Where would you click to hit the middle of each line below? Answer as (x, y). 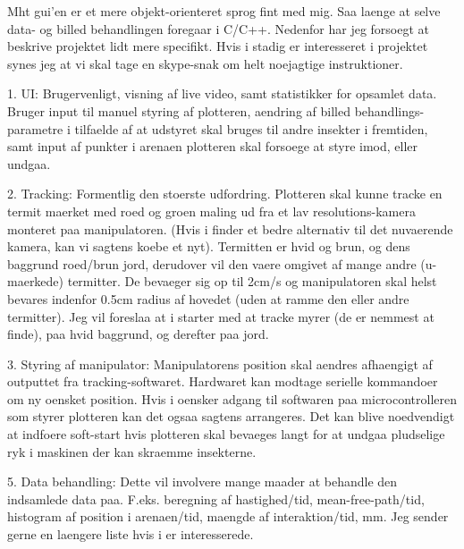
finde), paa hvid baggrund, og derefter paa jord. (138, 334)
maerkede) (36, 281)
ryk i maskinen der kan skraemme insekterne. (132, 451)
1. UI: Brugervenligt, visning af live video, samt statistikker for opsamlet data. (222, 93)
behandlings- (389, 110)
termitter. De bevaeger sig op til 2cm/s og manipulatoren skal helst (252, 281)
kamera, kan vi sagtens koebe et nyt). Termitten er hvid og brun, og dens (209, 246)
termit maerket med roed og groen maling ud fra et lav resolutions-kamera (211, 211)
